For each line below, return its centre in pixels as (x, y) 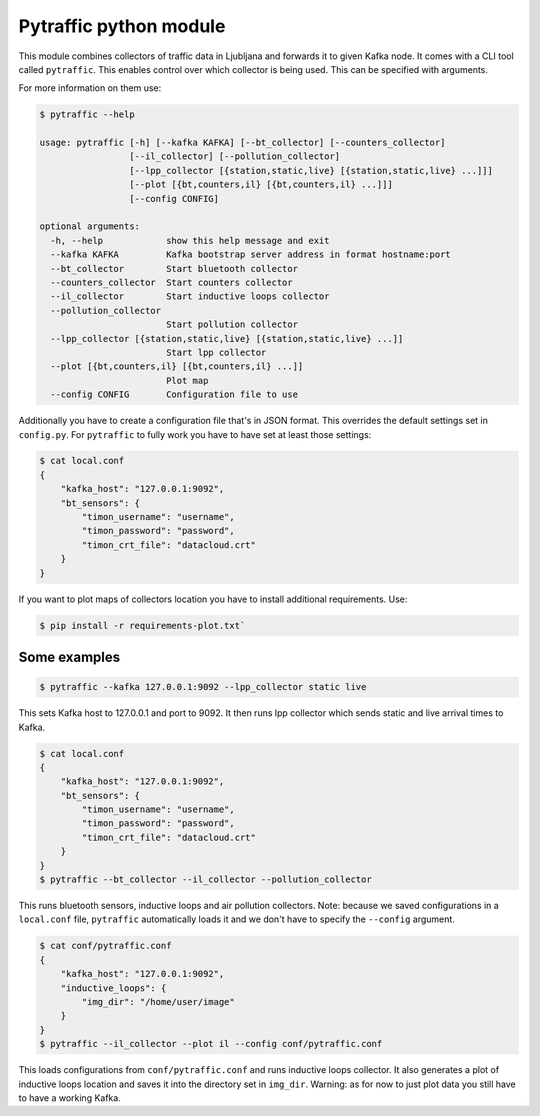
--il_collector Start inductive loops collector (190, 296)
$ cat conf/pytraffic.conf (105, 946)
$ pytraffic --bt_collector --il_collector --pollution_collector (205, 879)
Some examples (69, 656)
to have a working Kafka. (70, 1097)
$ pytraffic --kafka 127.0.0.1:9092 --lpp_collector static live (203, 687)
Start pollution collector (232, 324)
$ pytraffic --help (87, 114)
